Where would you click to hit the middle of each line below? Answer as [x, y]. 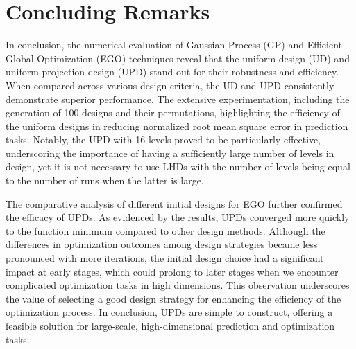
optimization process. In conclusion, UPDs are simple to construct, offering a [169, 312]
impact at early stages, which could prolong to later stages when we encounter [172, 271]
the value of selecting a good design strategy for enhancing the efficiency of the [173, 298]
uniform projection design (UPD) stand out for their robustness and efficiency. [172, 72]
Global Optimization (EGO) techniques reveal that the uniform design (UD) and [178, 58]
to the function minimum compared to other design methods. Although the [166, 230]
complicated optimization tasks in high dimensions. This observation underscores [178, 285]
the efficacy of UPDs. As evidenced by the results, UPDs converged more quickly [178, 217]
